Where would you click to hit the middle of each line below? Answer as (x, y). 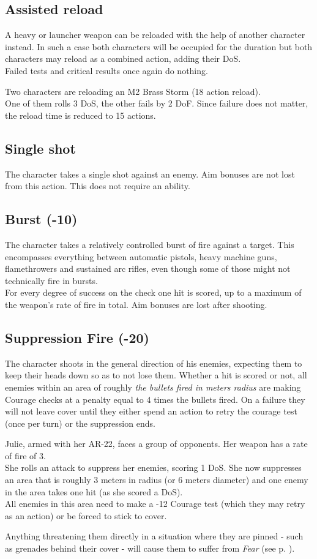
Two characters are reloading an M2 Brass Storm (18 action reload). (133, 91)
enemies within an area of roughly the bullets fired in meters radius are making (153, 387)
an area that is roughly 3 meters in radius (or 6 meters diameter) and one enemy (157, 480)
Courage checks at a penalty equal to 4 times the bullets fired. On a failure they (155, 399)
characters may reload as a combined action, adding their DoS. (123, 58)
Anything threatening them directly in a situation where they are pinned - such (154, 536)
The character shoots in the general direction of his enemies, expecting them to (154, 363)
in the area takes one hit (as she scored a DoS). (94, 491)
